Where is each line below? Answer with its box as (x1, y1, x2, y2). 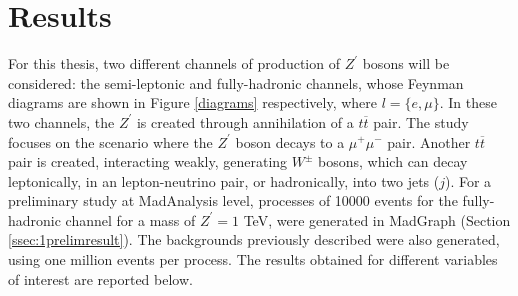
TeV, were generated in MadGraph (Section (243, 209, 511, 230)
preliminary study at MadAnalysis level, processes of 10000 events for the (8, 190, 458, 211)
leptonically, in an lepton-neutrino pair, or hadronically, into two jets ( (8, 170, 440, 191)
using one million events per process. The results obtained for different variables (8, 249, 498, 270)
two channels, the (8, 111, 115, 132)
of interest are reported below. (8, 268, 193, 289)
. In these (439, 92, 497, 113)
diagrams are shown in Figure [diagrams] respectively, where (8, 92, 378, 113)
